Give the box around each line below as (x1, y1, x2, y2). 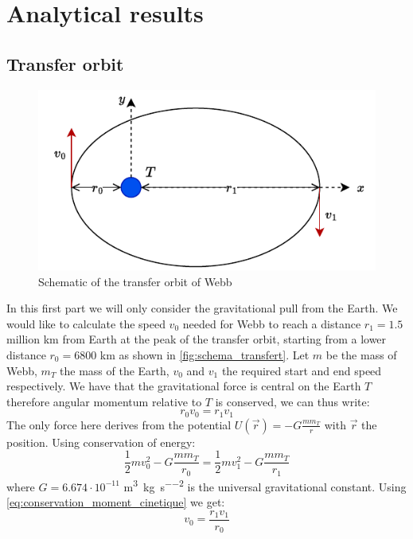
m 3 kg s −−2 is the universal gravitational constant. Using (123, 475, 407, 494)
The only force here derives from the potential (6, 416, 232, 432)
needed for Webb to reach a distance (182, 315, 361, 332)
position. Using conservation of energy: (6, 433, 196, 450)
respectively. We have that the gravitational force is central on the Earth (6, 378, 361, 394)
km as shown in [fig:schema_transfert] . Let (99, 346, 310, 363)
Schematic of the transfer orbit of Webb (38, 273, 232, 289)
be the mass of (325, 346, 397, 363)
